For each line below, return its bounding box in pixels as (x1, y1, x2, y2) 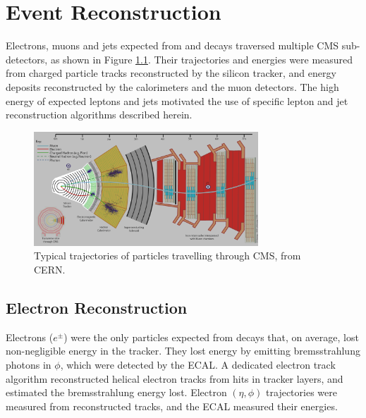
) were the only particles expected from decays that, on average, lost (63, 329, 359, 344)
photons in (6, 357, 51, 372)
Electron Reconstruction (6, 297, 188, 319)
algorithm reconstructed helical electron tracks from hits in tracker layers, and (6, 371, 343, 386)
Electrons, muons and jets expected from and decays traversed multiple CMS (6, 38, 339, 53)
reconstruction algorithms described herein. (6, 107, 193, 122)
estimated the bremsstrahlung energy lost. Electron (6, 385, 227, 400)
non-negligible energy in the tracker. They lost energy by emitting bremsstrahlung (6, 343, 360, 358)
